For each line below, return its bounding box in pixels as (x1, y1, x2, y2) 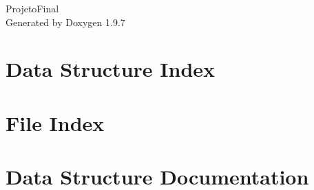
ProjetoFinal (6, 1, 59, 15)
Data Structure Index (6, 55, 216, 83)
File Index (6, 108, 105, 136)
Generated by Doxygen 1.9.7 (6, 14, 125, 29)
